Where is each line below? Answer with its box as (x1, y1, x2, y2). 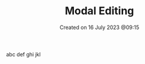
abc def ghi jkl (6, 50, 41, 57)
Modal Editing (65, 4, 134, 18)
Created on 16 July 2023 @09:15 (59, 24, 140, 31)
